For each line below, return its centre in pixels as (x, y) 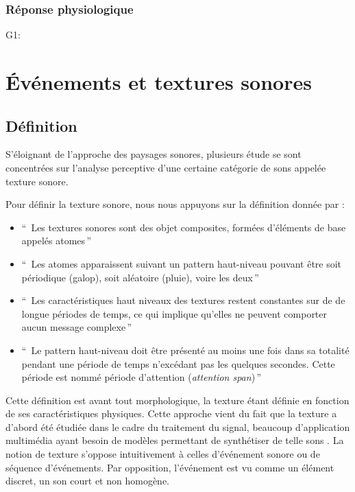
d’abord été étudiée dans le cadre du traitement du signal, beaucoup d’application (178, 426)
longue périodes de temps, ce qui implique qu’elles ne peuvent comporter (174, 313)
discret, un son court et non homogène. (88, 481)
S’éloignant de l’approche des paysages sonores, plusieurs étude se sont (154, 154)
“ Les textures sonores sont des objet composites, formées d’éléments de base (184, 227)
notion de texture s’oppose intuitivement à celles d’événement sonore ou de (163, 454)
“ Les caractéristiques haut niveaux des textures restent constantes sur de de (183, 300)
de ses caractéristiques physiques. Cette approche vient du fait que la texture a (171, 413)
